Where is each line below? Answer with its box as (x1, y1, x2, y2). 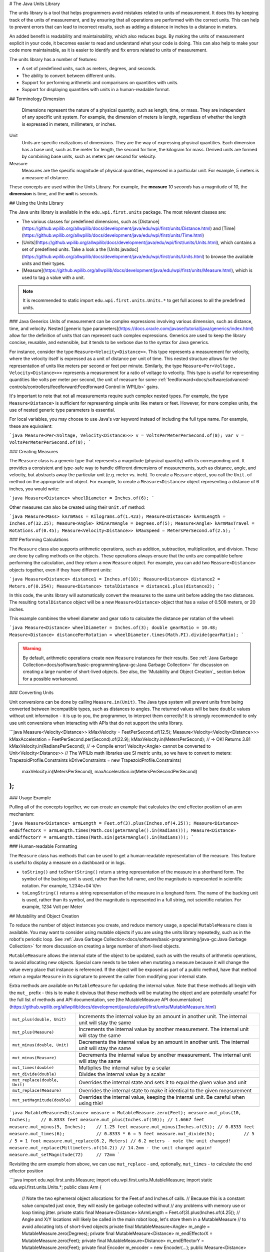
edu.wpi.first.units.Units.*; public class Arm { (9, 1184, 102, 1190)
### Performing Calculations (9, 536, 69, 543)
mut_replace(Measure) (12, 1088, 62, 1093)
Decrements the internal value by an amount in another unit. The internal (78, 1038, 249, 1045)
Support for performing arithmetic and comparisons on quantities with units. (21, 79, 178, 85)
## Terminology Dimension (9, 96, 65, 102)
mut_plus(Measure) (12, 1030, 54, 1035)
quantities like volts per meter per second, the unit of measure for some (9, 377, 157, 383)
